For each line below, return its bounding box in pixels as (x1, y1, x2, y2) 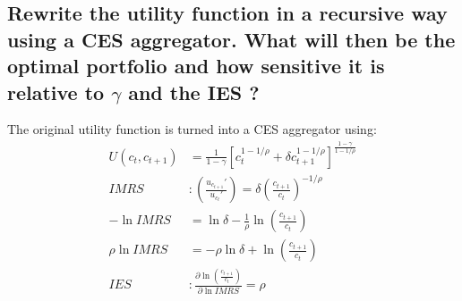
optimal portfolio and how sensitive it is (7, 52, 385, 79)
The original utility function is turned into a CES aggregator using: (7, 120, 377, 138)
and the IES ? (128, 78, 260, 105)
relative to (7, 78, 105, 105)
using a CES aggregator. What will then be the (7, 25, 456, 53)
